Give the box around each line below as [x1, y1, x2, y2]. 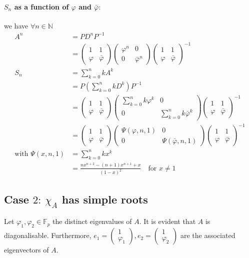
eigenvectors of [4, 244, 49, 255]
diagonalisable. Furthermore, [4, 230, 91, 240]
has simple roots [61, 191, 148, 206]
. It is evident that [139, 216, 196, 226]
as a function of [14, 1, 69, 11]
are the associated [180, 230, 235, 240]
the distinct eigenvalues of [52, 216, 132, 226]
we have [4, 20, 28, 30]
